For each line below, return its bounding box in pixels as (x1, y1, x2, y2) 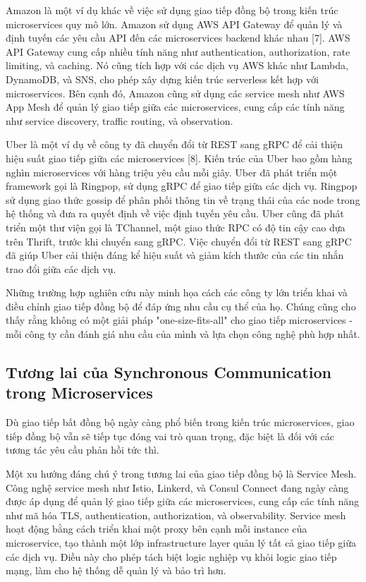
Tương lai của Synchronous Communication (6, 361, 331, 383)
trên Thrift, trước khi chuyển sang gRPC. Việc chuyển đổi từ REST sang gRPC (6, 234, 352, 248)
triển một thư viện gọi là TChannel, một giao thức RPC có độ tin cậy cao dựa (6, 219, 346, 234)
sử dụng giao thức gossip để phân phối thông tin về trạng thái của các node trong (6, 192, 360, 207)
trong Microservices (6, 382, 153, 404)
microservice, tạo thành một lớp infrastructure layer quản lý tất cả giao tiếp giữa (6, 535, 357, 550)
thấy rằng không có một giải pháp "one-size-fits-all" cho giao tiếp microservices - (6, 313, 353, 327)
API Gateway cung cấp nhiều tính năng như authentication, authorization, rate (6, 44, 350, 59)
